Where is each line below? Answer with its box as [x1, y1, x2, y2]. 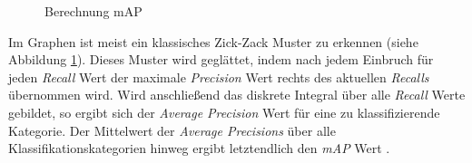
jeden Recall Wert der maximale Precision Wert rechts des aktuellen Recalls [8, 67, 429, 86]
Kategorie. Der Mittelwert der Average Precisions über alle [8, 120, 336, 139]
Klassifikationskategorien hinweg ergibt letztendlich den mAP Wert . [8, 139, 390, 158]
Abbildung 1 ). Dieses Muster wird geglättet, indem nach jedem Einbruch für [8, 50, 434, 69]
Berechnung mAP [44, 2, 143, 20]
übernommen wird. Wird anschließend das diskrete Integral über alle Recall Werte [8, 85, 466, 104]
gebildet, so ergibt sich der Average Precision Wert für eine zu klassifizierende [8, 102, 440, 121]
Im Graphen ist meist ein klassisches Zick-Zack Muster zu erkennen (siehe [8, 32, 418, 51]
